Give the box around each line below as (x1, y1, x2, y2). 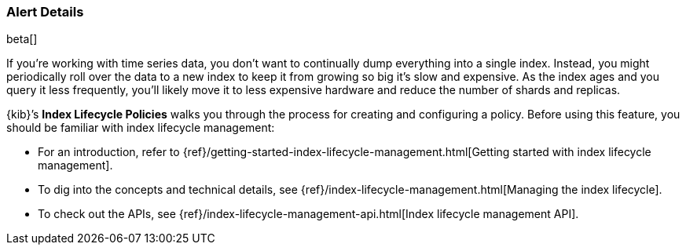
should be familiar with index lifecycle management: (6, 121, 275, 135)
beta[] (6, 32, 38, 46)
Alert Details (6, 4, 84, 20)
